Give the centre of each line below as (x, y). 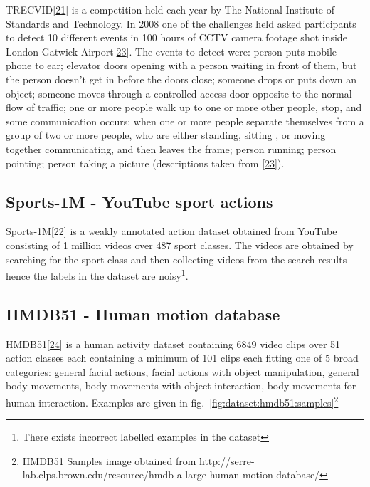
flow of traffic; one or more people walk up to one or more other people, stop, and (184, 107)
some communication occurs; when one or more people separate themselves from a (185, 121)
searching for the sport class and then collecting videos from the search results (176, 259)
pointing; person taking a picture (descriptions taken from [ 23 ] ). (145, 163)
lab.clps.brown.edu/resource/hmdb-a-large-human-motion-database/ (171, 475)
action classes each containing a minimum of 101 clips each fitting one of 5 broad (182, 358)
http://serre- (227, 460)
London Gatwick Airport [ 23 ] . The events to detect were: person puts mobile (171, 51)
